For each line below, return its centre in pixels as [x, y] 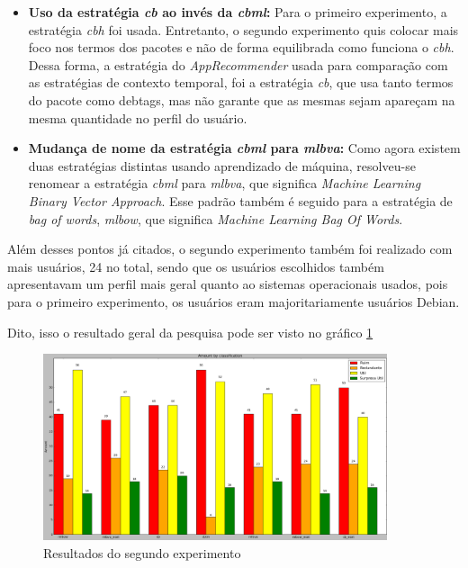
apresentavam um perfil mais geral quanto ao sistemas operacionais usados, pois [228, 284]
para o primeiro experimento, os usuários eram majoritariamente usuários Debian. [234, 301]
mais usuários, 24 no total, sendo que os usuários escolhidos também [196, 266]
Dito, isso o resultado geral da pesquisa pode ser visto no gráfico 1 [190, 332]
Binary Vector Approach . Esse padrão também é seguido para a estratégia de [240, 200]
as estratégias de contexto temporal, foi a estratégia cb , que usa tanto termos [241, 82]
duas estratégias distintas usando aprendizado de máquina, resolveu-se [222, 165]
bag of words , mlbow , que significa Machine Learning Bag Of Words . [216, 218]
